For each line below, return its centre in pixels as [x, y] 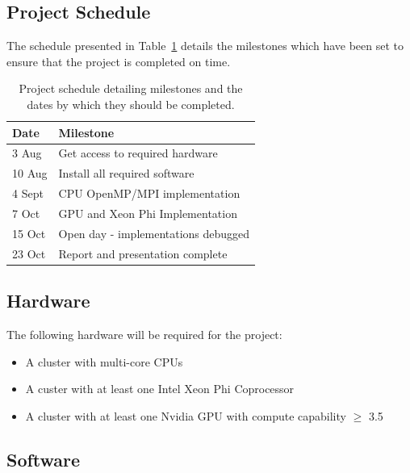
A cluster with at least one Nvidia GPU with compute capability [186, 415]
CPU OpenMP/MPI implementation [149, 193]
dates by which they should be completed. [131, 104]
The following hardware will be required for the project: [144, 334]
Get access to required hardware [138, 153]
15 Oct [29, 233]
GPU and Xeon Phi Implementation [148, 213]
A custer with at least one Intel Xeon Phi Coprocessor [160, 389]
